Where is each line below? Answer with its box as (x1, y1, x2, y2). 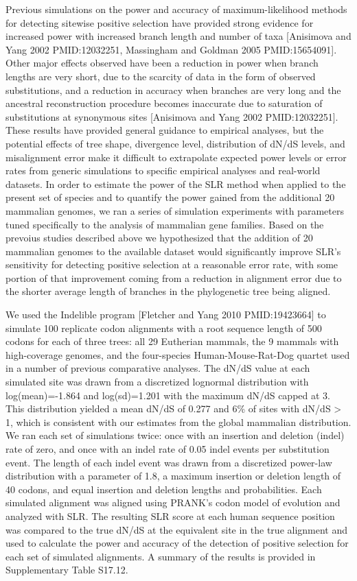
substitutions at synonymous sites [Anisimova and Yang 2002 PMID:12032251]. (5, 109, 338, 123)
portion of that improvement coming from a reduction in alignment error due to (5, 270, 342, 285)
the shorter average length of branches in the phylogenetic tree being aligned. (5, 284, 331, 298)
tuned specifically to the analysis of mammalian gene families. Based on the (5, 217, 324, 231)
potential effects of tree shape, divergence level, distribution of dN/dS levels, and (5, 136, 345, 150)
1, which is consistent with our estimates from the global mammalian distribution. (5, 414, 352, 429)
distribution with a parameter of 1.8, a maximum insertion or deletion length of (5, 469, 341, 483)
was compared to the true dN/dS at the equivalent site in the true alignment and (5, 522, 348, 536)
